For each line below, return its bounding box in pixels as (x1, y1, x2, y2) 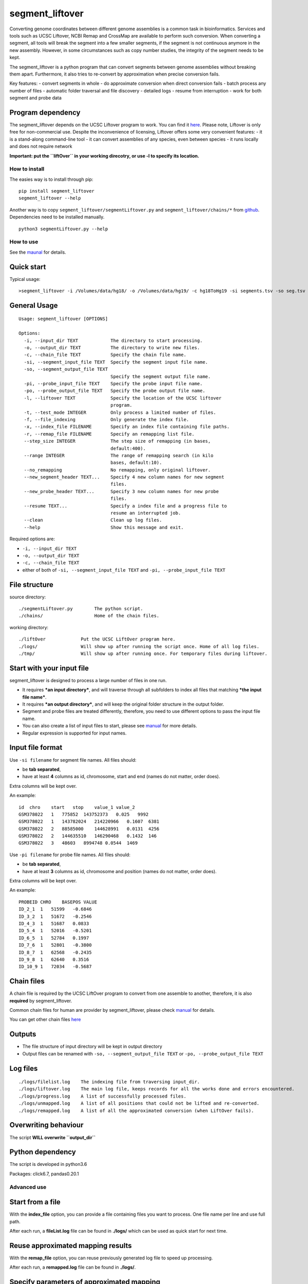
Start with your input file (9, 664, 89, 672)
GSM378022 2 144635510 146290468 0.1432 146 (18, 833, 157, 839)
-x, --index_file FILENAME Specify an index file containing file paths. (24, 424, 230, 430)
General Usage (9, 301, 59, 310)
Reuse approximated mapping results (9, 1241, 132, 1250)
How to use (9, 238, 38, 246)
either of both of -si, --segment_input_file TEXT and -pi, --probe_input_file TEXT (22, 567, 226, 573)
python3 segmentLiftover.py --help (18, 226, 108, 232)
